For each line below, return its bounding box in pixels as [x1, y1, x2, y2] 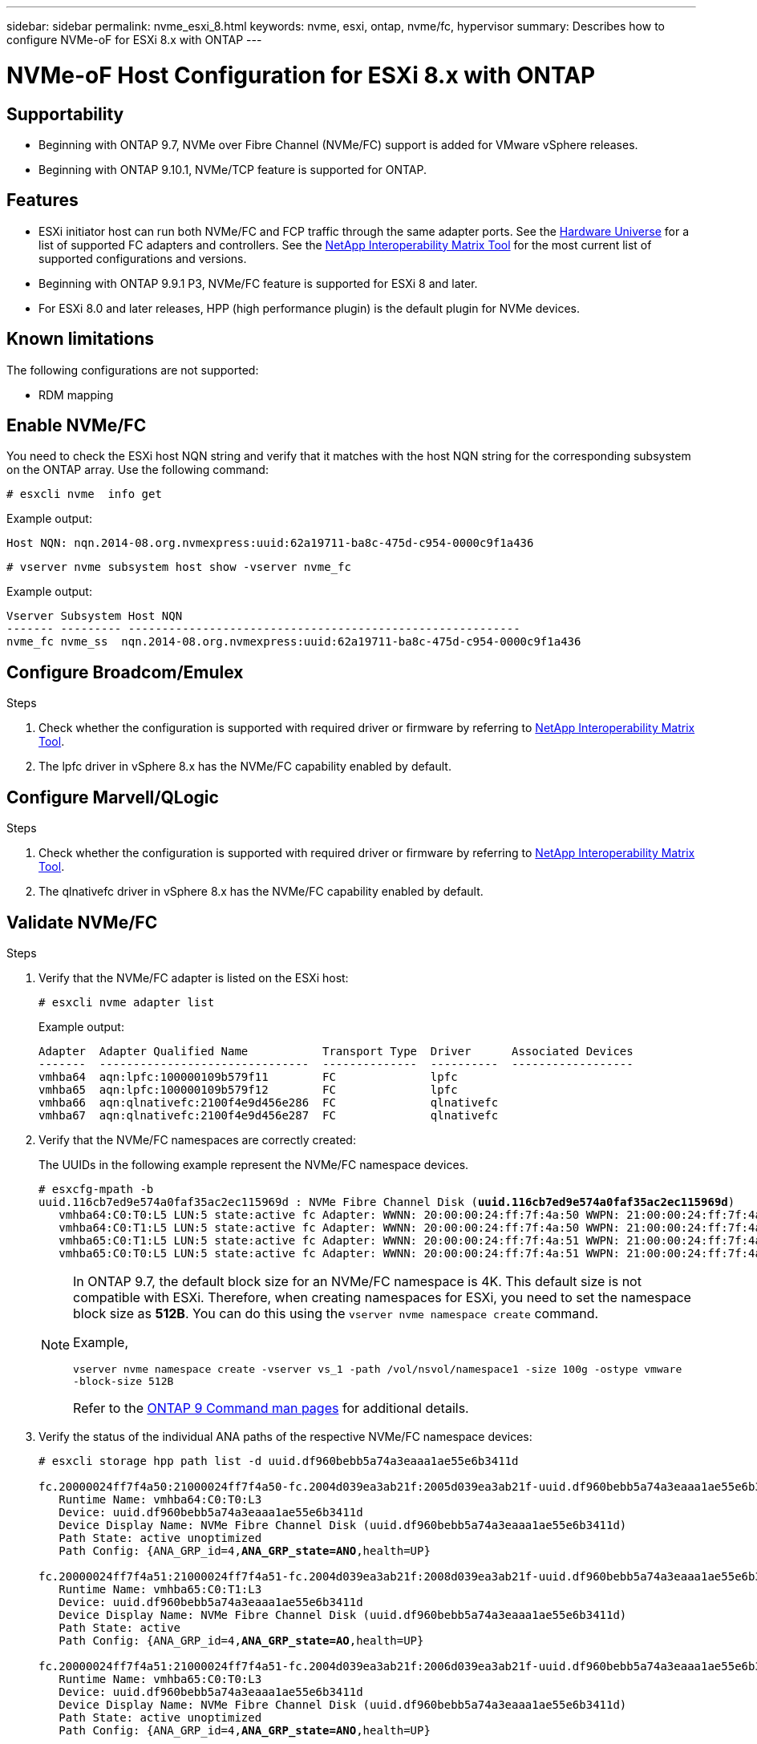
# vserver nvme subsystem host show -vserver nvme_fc [6, 560, 351, 574]
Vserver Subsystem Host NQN [6, 609, 183, 623]
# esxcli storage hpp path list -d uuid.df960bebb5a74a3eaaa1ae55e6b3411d [38, 1454, 519, 1467]
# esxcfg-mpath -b [38, 1182, 154, 1196]
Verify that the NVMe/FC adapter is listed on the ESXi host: [38, 970, 349, 985]
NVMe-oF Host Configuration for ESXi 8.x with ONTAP [6, 61, 596, 89]
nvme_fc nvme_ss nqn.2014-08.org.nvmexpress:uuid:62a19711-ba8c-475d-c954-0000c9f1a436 [6, 635, 581, 649]
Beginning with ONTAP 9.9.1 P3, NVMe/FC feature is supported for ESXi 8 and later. [38, 276, 478, 290]
